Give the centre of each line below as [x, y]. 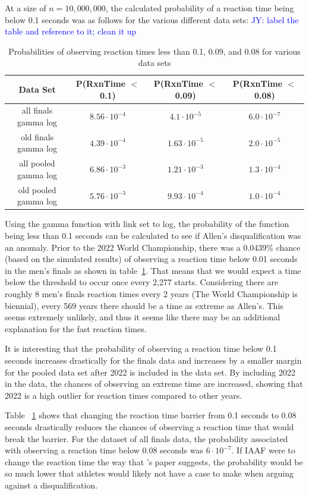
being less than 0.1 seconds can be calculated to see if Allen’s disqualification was [153, 235]
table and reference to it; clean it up [71, 31]
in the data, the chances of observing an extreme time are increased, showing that [154, 384]
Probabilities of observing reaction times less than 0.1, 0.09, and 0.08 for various [154, 51]
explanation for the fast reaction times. [76, 328]
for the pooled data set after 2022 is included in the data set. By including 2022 [150, 372]
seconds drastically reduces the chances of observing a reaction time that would [149, 426]
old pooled [37, 189]
